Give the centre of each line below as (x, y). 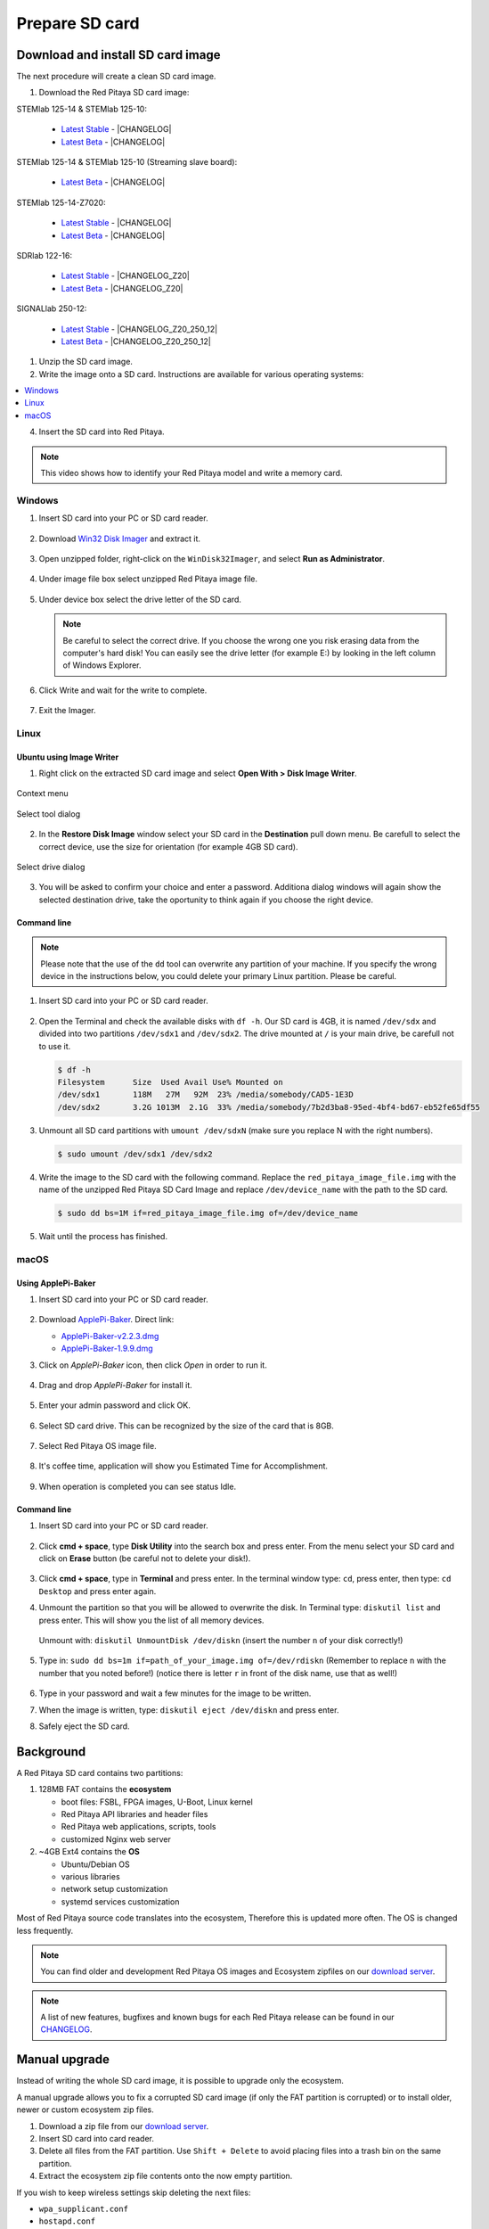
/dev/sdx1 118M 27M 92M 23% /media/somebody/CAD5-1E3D (205, 1095)
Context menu (42, 794)
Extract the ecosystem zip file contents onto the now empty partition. (166, 2176)
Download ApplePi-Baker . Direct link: (106, 1320)
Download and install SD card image (118, 55)
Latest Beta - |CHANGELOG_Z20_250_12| (136, 341)
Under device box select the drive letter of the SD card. (140, 599)
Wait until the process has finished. (103, 1236)
